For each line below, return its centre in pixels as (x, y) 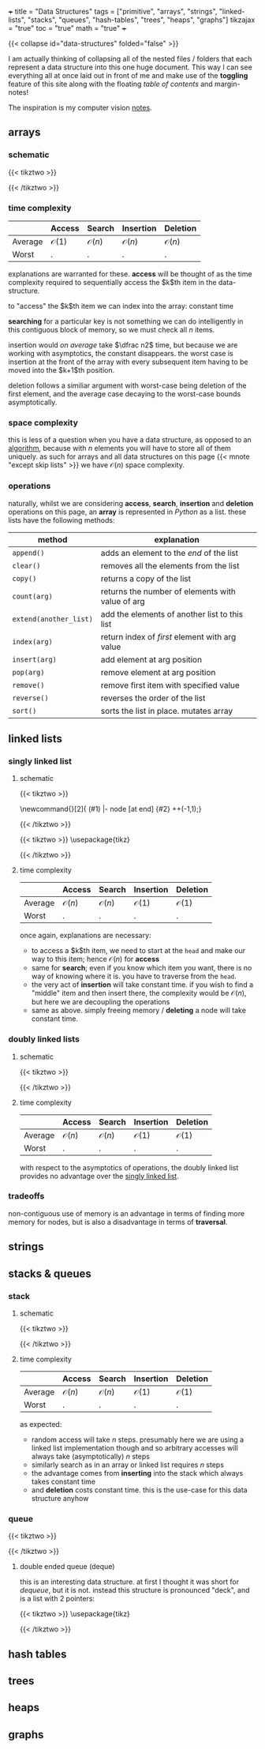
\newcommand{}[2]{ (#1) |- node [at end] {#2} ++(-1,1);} (110, 809)
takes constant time (63, 1481)
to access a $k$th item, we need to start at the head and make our (138, 951)
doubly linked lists (44, 1039)
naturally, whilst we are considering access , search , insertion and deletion (131, 503)
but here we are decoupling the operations (101, 1002)
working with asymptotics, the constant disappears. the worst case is (121, 353)
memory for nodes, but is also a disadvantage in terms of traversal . (118, 1222)
